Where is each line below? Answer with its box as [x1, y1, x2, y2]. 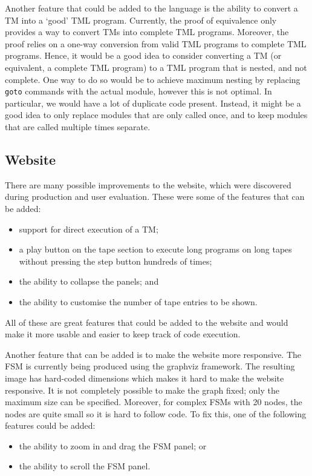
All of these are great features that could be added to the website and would [5, 316, 288, 328]
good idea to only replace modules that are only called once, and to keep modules [5, 108, 308, 121]
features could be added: [5, 419, 96, 432]
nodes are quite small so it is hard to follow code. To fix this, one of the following [5, 407, 307, 420]
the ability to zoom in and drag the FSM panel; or [19, 439, 207, 452]
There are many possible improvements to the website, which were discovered [5, 178, 291, 191]
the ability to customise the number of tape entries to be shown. [19, 295, 258, 308]
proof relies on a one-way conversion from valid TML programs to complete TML [5, 37, 307, 50]
